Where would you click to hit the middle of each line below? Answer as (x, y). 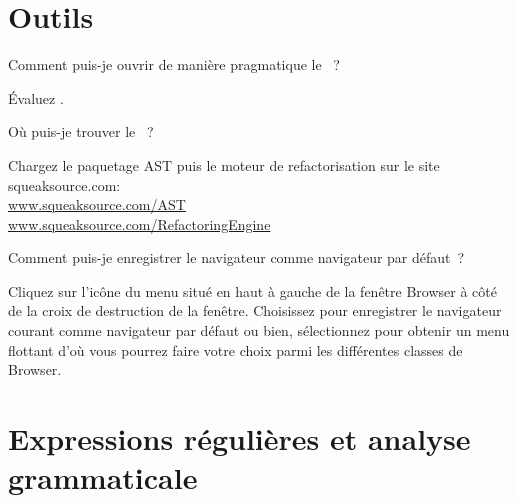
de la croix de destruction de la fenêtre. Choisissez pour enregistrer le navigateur (255, 310)
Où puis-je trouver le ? (81, 131)
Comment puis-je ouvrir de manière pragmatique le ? (174, 64)
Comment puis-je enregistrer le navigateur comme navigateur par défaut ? (236, 257)
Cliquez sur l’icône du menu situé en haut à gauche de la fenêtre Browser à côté (252, 290)
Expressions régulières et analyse (239, 438)
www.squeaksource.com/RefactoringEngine (139, 223)
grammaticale (103, 477)
